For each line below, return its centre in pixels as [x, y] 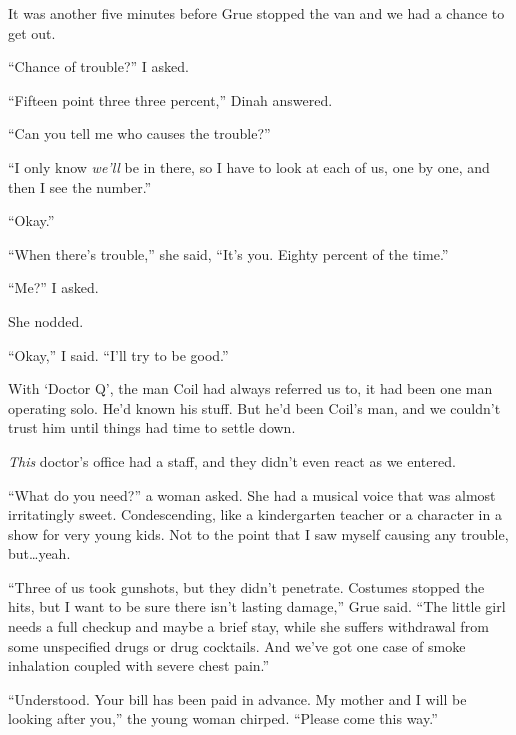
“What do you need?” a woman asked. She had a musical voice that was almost [252, 494]
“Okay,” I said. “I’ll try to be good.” [118, 354]
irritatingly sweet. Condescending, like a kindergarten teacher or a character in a [255, 514]
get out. [32, 32]
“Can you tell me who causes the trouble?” [139, 133]
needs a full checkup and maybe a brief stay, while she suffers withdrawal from [248, 626]
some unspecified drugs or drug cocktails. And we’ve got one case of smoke [237, 645]
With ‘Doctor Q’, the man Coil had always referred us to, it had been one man [250, 388]
